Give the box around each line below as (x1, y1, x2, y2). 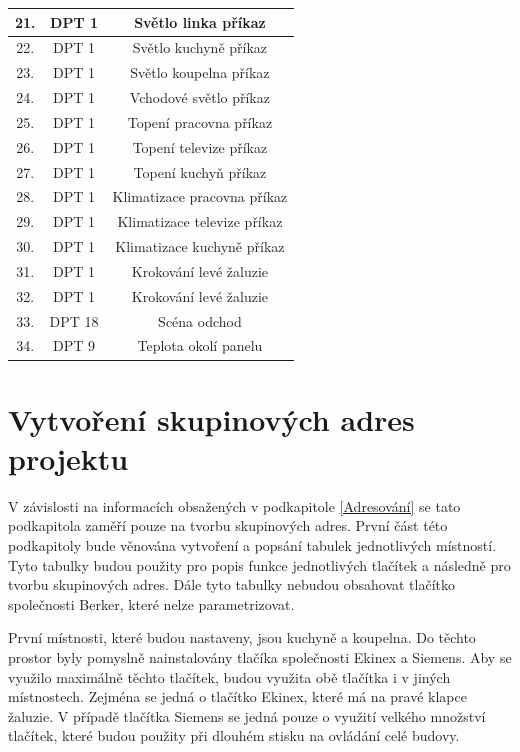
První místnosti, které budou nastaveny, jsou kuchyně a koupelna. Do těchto (8, 627, 476, 648)
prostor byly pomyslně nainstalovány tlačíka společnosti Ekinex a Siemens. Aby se (8, 647, 512, 668)
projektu (8, 437, 129, 478)
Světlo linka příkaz (134, 11, 266, 32)
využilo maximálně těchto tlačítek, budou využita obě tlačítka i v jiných (8, 666, 451, 687)
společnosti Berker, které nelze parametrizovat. (8, 593, 295, 614)
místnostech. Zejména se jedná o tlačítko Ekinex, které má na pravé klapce (8, 686, 467, 707)
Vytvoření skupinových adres (8, 398, 415, 439)
